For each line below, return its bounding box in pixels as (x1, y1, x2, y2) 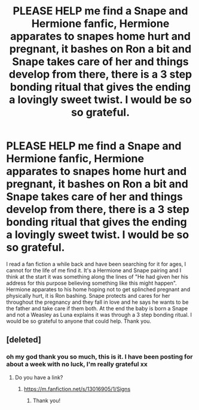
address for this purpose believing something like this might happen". (6, 279, 177, 286)
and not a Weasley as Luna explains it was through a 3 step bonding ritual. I (6, 311, 192, 318)
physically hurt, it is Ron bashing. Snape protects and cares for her (6, 292, 170, 299)
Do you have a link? (14, 374, 63, 381)
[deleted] (6, 335, 42, 345)
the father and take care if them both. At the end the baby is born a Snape (6, 304, 188, 312)
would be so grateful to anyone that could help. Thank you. (6, 317, 151, 325)
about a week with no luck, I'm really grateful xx (6, 360, 148, 368)
